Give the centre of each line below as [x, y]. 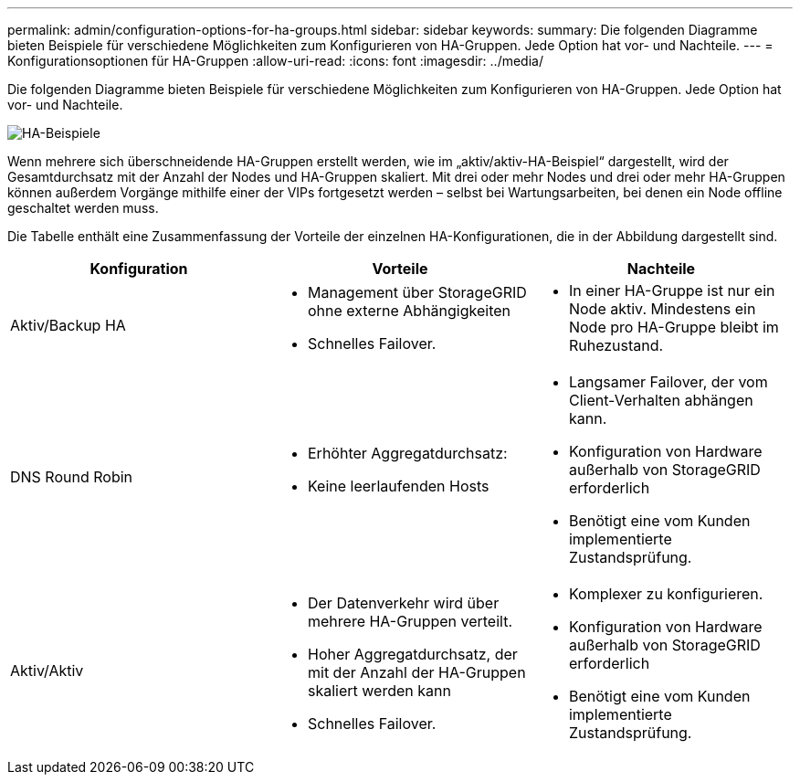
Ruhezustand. [616, 345]
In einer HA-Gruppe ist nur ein [672, 291]
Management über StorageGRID [417, 292]
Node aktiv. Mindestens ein [662, 309]
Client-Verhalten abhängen [661, 400]
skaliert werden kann [379, 691]
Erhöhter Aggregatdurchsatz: [407, 453]
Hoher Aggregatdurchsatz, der [412, 654]
